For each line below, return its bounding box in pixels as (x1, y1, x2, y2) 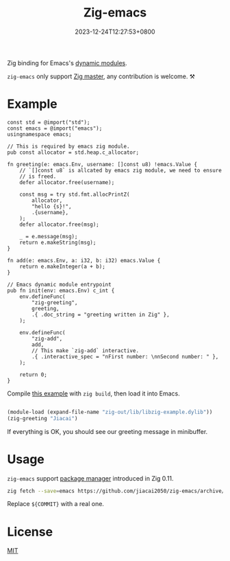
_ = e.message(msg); (19, 233, 78, 240)
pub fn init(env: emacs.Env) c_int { (7, 287, 115, 294)
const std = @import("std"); (7, 119, 90, 126)
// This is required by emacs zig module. (7, 143, 130, 150)
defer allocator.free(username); (19, 179, 115, 186)
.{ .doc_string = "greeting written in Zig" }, (31, 311, 170, 318)
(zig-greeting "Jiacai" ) (7, 415, 78, 422)
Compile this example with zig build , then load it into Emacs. (7, 389, 180, 398)
